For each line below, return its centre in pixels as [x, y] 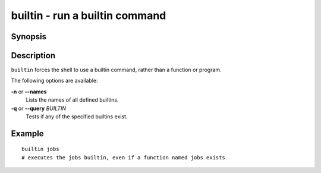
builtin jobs [40, 149]
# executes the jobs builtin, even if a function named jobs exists [123, 157]
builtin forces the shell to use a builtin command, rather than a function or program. [117, 70]
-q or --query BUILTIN [39, 108]
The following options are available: [54, 81]
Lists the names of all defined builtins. [72, 100]
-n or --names [29, 92]
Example [27, 133]
